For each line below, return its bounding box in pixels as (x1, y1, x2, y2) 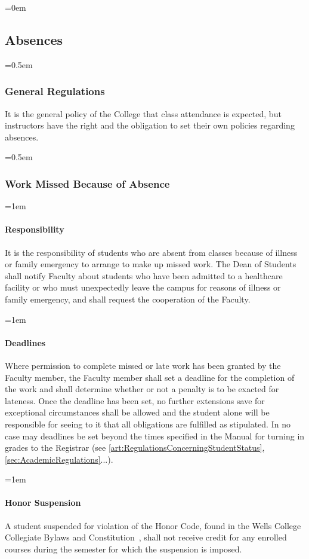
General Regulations (5, 84, 105, 99)
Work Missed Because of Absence (5, 176, 170, 191)
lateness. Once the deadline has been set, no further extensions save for (5, 394, 265, 407)
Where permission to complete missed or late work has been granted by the (5, 359, 281, 371)
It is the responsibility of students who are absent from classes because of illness (5, 246, 298, 258)
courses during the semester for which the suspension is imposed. (5, 542, 242, 555)
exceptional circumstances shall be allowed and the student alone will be (5, 406, 270, 419)
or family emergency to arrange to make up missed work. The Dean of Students (5, 258, 296, 270)
